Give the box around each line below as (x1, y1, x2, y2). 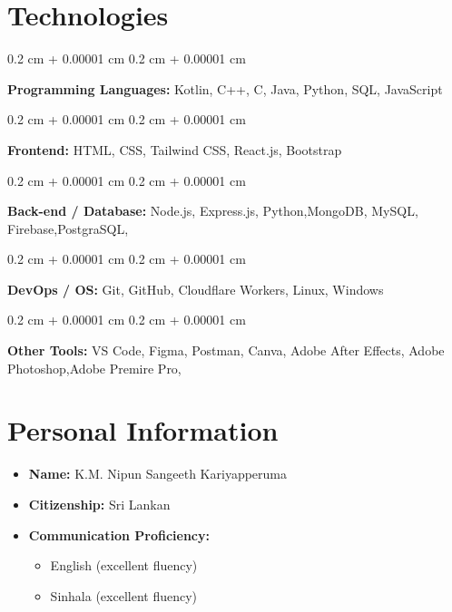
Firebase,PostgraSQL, (7, 219, 129, 238)
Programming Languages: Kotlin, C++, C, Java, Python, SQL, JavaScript (7, 79, 443, 98)
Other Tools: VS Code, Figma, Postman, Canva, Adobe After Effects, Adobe (7, 341, 445, 360)
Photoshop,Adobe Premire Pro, (7, 358, 182, 377)
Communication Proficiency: (28, 525, 210, 544)
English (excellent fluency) (50, 556, 198, 575)
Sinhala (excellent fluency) (50, 586, 197, 605)
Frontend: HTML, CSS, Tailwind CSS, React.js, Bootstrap (7, 140, 342, 159)
